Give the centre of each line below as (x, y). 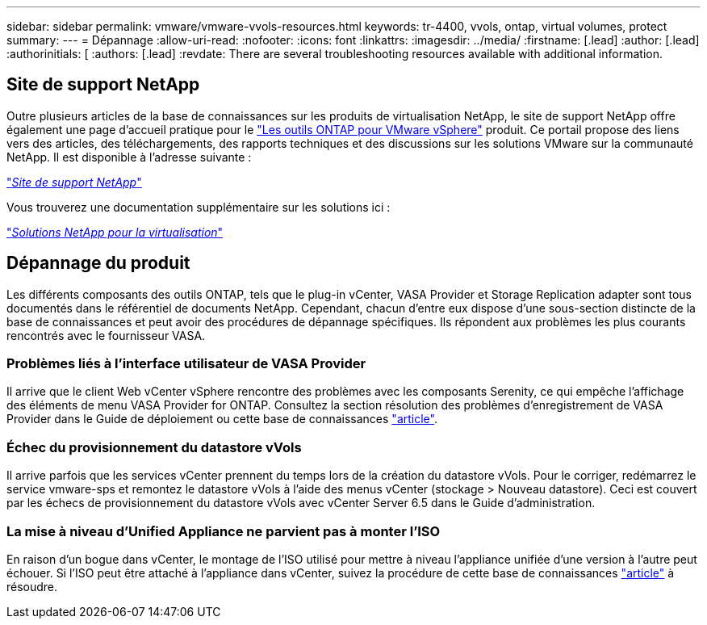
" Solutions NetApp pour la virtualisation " (115, 232)
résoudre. (32, 586)
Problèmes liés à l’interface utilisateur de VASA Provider (186, 364)
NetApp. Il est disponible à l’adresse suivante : (129, 157)
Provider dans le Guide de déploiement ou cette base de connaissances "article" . (222, 419)
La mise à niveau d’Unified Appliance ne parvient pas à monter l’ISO (224, 531)
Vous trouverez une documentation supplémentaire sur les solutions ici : (199, 207)
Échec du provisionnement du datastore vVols (154, 447)
